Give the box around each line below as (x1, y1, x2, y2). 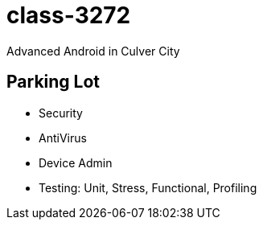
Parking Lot (6, 72, 101, 92)
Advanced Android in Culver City (6, 43, 180, 58)
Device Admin (39, 155, 113, 170)
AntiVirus (39, 130, 87, 145)
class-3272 (6, 2, 131, 29)
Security (39, 105, 83, 120)
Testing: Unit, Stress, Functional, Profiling (39, 180, 257, 195)
